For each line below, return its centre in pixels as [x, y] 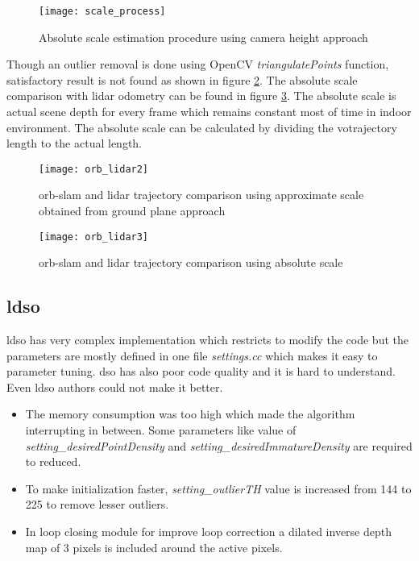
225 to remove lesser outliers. [97, 504]
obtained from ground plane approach [132, 211]
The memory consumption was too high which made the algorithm [190, 414]
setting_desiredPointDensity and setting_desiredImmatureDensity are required [219, 445]
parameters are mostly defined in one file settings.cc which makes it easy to [192, 355]
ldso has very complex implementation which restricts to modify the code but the [207, 340]
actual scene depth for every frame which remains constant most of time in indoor [209, 112]
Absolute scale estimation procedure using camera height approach [203, 37]
